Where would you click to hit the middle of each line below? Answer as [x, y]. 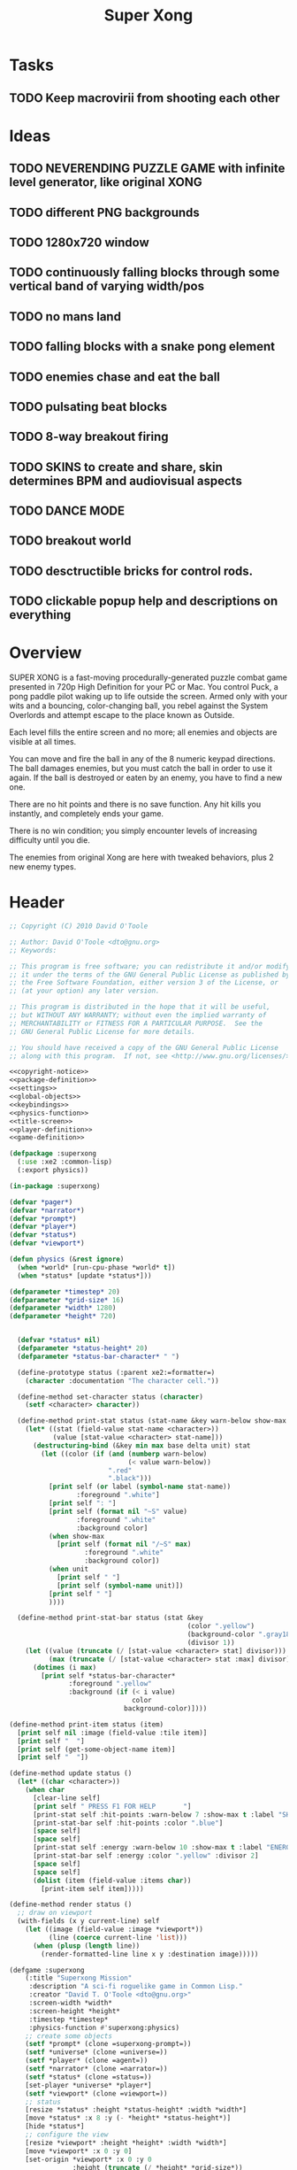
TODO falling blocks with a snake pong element [142, 347]
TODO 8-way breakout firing [89, 437]
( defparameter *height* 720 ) [63, 1317]
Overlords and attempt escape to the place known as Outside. [122, 715]
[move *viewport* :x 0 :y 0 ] [79, 2151]
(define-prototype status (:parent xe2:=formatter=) [116, 1372]
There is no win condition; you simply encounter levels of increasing [133, 831]
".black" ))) [129, 1479]
